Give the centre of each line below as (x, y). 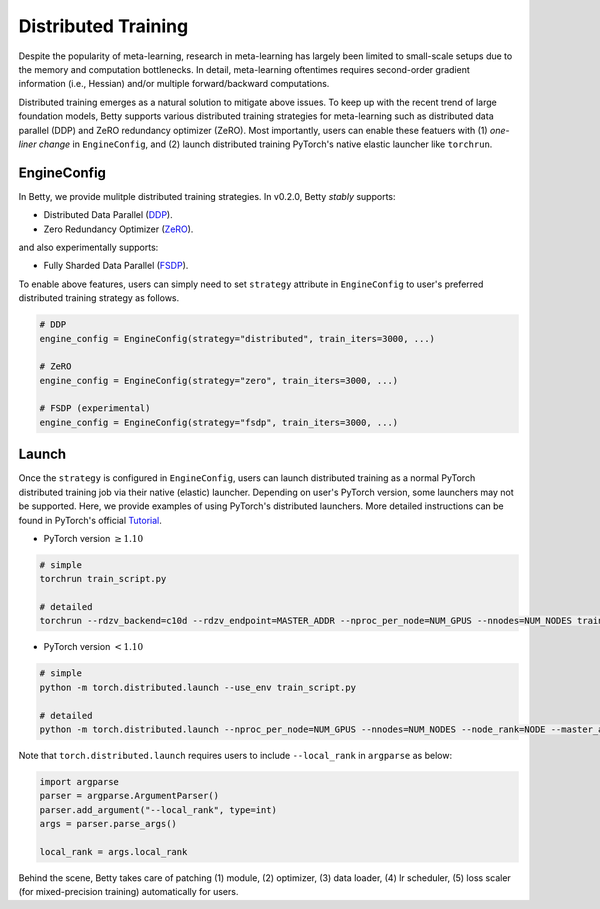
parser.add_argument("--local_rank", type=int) (158, 809)
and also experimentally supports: (88, 247)
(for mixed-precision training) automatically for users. (128, 892)
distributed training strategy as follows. (99, 298)
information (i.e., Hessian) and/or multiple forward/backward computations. (174, 84)
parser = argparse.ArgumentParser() (129, 796)
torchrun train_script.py (103, 579)
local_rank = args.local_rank (113, 851)
